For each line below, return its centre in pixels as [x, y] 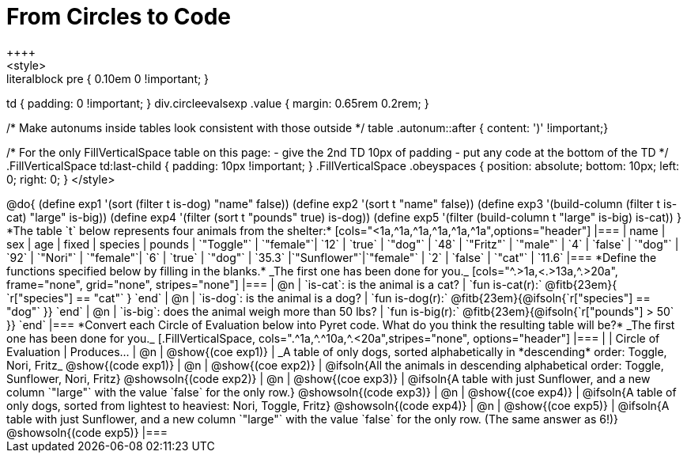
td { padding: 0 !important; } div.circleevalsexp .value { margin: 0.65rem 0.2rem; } [218, 103]
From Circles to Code [119, 17]
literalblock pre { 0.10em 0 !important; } [108, 78]
